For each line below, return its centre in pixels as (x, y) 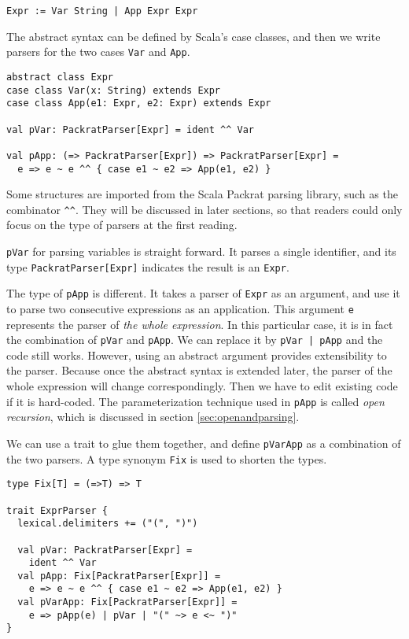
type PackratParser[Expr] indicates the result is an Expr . (148, 266)
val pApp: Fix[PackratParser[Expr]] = (119, 576)
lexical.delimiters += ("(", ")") (108, 524)
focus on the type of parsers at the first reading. (122, 225)
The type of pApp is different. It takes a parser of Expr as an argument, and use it (203, 293)
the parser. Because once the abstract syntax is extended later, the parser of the (199, 370)
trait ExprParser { (57, 510)
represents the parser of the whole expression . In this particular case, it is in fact (200, 324)
